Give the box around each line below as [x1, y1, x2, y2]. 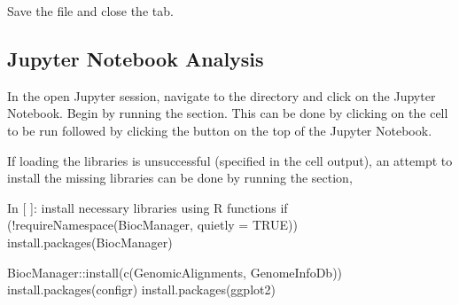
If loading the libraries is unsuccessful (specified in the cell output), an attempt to [7, 151, 453, 169]
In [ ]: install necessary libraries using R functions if [7, 198, 288, 216]
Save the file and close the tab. [7, 2, 174, 20]
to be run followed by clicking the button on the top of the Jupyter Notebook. [7, 121, 432, 139]
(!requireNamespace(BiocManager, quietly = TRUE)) [7, 215, 298, 234]
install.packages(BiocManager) [7, 232, 173, 251]
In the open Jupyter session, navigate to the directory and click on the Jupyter [7, 86, 436, 105]
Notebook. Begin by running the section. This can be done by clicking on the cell [7, 104, 448, 122]
